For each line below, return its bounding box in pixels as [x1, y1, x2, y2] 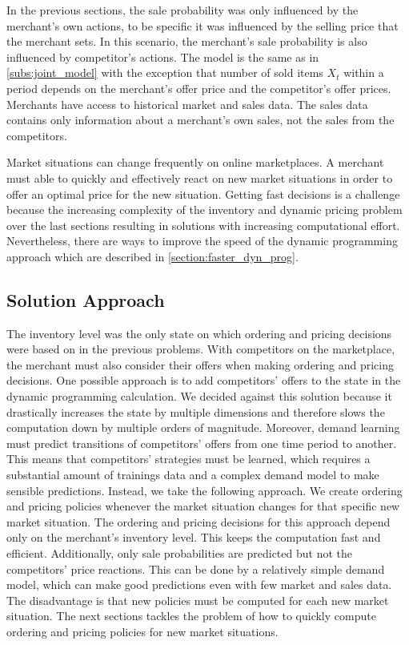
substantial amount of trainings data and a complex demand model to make [6, 466, 379, 483]
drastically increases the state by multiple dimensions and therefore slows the [6, 403, 385, 420]
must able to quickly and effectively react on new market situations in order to [6, 169, 393, 186]
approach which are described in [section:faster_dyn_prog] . [6, 248, 299, 264]
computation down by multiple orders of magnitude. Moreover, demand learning [6, 419, 400, 436]
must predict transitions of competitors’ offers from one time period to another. [6, 434, 397, 451]
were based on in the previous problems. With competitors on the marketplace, [6, 341, 395, 357]
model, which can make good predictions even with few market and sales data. [6, 576, 392, 593]
